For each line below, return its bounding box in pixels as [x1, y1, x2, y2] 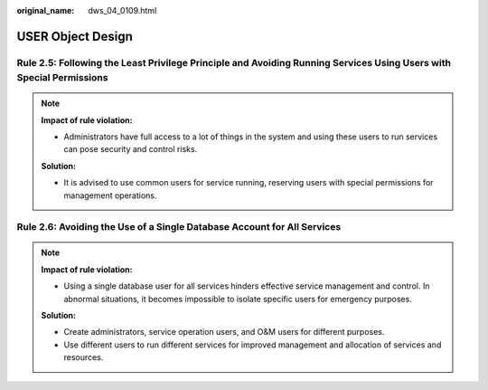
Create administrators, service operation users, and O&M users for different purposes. [63, 327, 385, 338]
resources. [63, 352, 104, 363]
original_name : [16, 5, 75, 15]
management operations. [63, 190, 157, 201]
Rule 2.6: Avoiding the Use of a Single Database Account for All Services [16, 221, 342, 233]
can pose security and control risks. [63, 144, 198, 155]
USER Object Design [16, 28, 133, 44]
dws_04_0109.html [88, 5, 157, 15]
